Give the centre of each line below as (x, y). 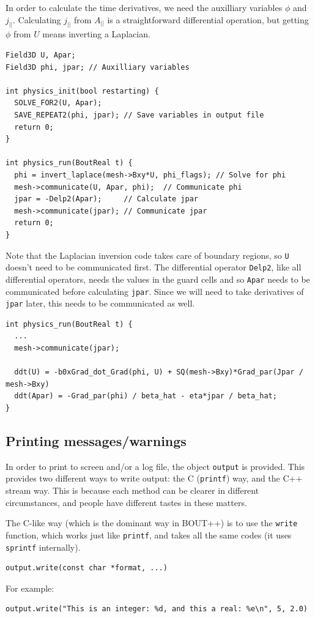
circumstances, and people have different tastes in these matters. (126, 502)
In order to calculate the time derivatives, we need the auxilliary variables (144, 7)
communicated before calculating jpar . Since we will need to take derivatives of (155, 291)
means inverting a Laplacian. (96, 34)
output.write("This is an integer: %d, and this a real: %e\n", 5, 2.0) (157, 609)
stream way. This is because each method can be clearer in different (132, 490)
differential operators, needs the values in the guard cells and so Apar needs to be (158, 279)
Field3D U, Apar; (41, 55)
